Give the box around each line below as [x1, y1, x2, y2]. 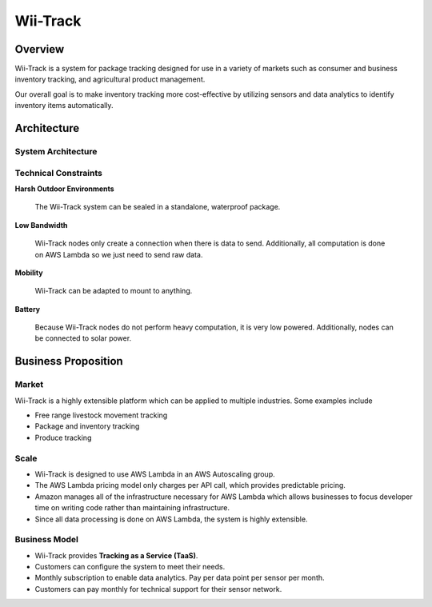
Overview [14, 42, 65, 56]
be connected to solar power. [34, 333, 132, 343]
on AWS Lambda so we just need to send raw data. [34, 250, 203, 259]
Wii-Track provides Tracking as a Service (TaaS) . [34, 550, 198, 560]
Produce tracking [34, 433, 92, 442]
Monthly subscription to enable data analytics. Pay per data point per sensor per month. [34, 573, 325, 583]
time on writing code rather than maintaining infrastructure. [34, 503, 230, 513]
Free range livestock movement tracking [34, 410, 168, 420]
